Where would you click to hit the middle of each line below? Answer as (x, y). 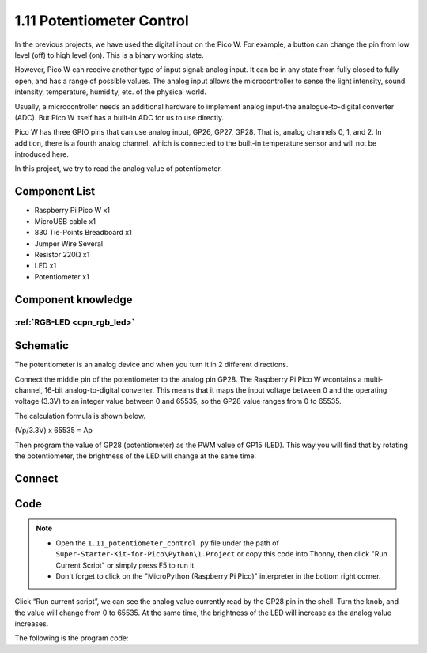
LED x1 (45, 266)
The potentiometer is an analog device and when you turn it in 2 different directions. (151, 365)
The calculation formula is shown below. (80, 416)
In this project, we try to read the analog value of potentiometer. (119, 169)
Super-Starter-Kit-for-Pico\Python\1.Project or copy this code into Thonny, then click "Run (221, 554)
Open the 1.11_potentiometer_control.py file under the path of (168, 543)
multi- (374, 379)
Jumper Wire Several (68, 243)
